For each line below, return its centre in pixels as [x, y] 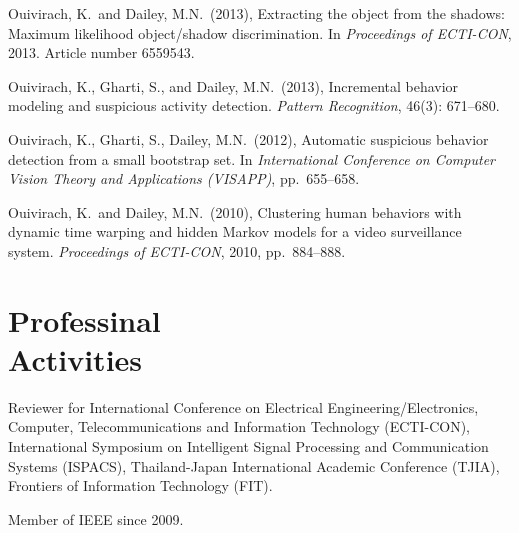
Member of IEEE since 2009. [96, 518]
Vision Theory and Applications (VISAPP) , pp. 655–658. [184, 178]
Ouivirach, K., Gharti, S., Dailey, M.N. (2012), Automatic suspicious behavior [248, 138]
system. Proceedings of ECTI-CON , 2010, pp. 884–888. [177, 250]
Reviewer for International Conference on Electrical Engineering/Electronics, [243, 406]
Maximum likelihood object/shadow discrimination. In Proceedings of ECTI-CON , [260, 32]
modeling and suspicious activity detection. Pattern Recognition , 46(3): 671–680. [254, 105]
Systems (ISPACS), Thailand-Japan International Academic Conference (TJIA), [254, 465]
